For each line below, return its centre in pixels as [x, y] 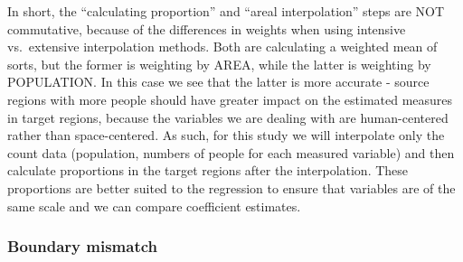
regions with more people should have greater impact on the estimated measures [230, 99]
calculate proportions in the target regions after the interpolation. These [208, 170]
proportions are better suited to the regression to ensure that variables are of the [231, 187]
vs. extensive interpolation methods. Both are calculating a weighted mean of [222, 47]
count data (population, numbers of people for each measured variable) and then [231, 152]
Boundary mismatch [82, 246]
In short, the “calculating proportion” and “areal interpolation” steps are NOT [226, 11]
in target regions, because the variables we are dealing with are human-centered [228, 117]
